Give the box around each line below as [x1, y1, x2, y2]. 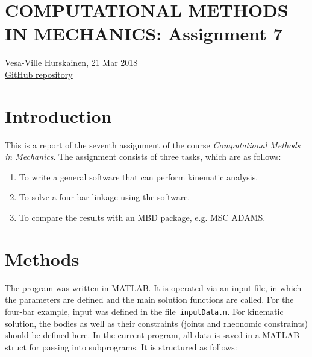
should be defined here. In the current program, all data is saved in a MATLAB [5, 329, 299, 341]
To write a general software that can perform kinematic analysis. [19, 170, 258, 183]
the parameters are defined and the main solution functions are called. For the [5, 293, 294, 306]
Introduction [5, 103, 112, 128]
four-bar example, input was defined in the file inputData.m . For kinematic [5, 305, 284, 317]
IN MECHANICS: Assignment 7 [5, 21, 283, 46]
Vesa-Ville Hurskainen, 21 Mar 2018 [5, 56, 138, 69]
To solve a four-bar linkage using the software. [19, 191, 190, 203]
